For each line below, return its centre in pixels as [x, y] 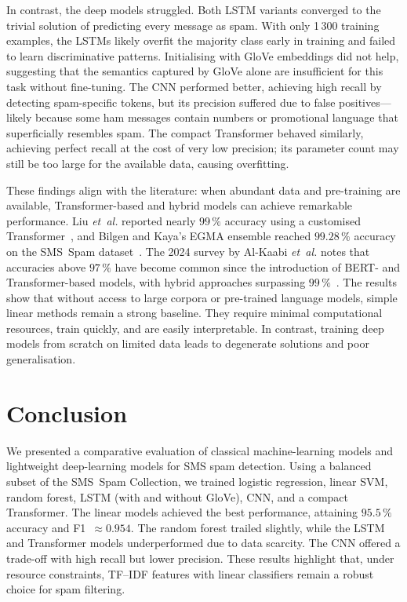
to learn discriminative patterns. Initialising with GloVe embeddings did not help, [203, 55]
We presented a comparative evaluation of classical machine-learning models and [200, 450]
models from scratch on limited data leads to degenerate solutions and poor [188, 343]
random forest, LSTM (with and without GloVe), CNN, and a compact [178, 496]
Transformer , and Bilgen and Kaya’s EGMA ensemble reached [159, 236]
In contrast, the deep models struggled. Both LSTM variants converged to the [194, 9]
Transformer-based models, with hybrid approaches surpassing [156, 282]
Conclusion [67, 412]
